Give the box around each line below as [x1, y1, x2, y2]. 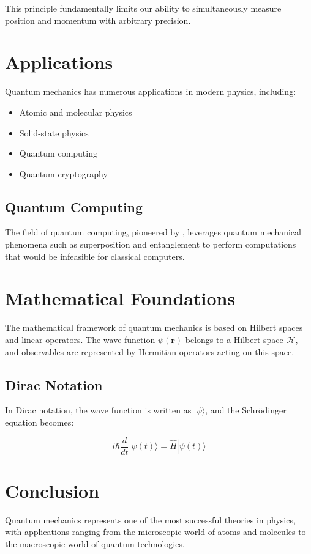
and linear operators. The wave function [5, 333, 155, 345]
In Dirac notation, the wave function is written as [5, 404, 192, 416]
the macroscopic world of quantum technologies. [5, 537, 185, 550]
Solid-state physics [19, 126, 89, 139]
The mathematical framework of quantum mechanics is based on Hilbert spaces [5, 321, 303, 334]
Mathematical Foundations [5, 286, 236, 311]
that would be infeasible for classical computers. [5, 249, 185, 262]
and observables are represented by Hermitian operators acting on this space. [5, 345, 294, 358]
